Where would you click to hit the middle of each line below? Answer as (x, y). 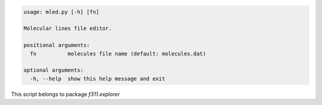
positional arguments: (57, 45)
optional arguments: (53, 70)
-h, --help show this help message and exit (97, 78)
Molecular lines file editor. (68, 29)
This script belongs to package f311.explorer (66, 94)
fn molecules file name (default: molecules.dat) (118, 53)
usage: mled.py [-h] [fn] (61, 12)
